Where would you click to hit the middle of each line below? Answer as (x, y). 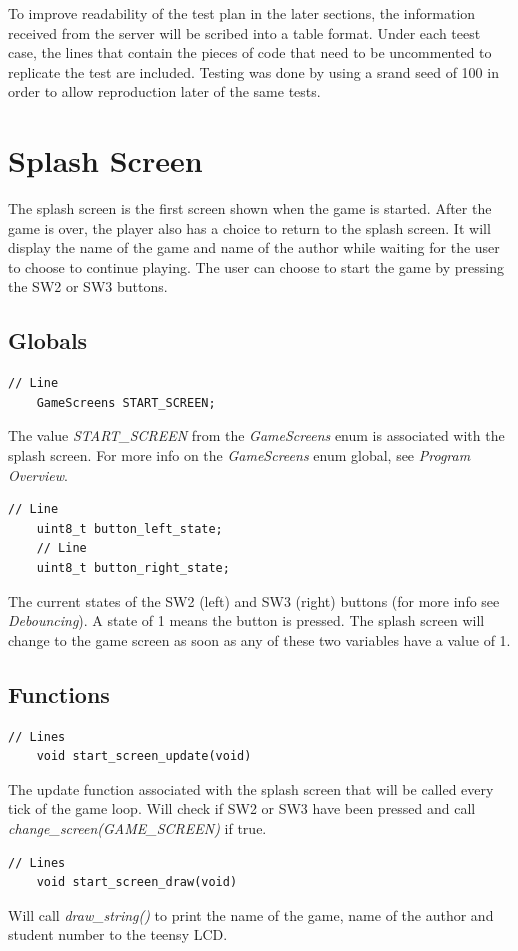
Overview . (38, 474)
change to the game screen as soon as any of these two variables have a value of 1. (259, 639)
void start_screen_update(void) (144, 756)
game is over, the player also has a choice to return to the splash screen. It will (249, 227)
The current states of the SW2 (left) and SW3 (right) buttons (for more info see (254, 600)
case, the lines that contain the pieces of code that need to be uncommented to (250, 52)
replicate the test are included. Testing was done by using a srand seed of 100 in (253, 71)
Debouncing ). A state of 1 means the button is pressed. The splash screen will (246, 620)
